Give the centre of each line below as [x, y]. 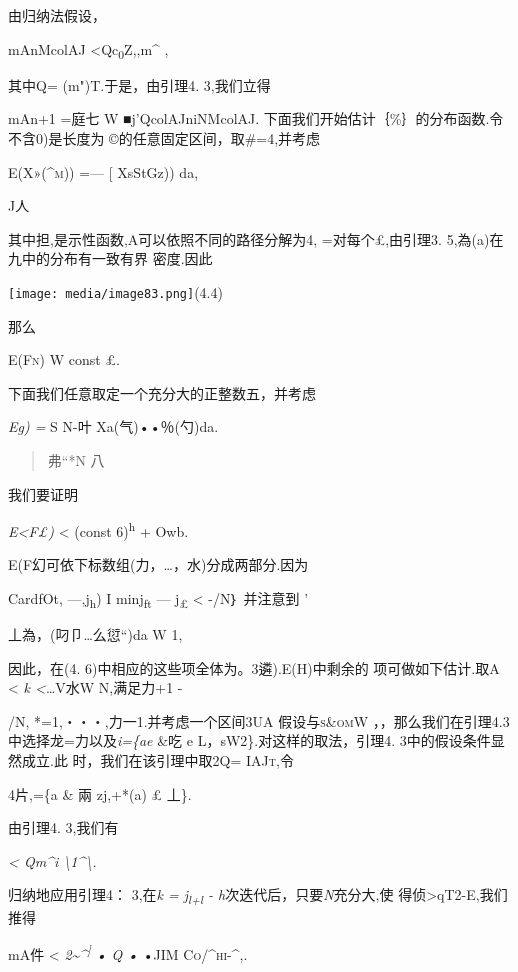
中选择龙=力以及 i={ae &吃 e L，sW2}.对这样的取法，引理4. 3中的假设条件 [249, 740]
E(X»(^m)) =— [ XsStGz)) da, [103, 171]
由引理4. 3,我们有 [63, 827]
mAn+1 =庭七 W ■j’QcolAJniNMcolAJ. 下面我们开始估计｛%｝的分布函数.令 [256, 118]
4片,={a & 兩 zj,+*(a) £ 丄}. [100, 793]
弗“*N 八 [76, 459]
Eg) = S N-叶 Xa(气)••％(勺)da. [113, 426]
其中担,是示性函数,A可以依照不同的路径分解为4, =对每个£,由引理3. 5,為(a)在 [256, 238]
